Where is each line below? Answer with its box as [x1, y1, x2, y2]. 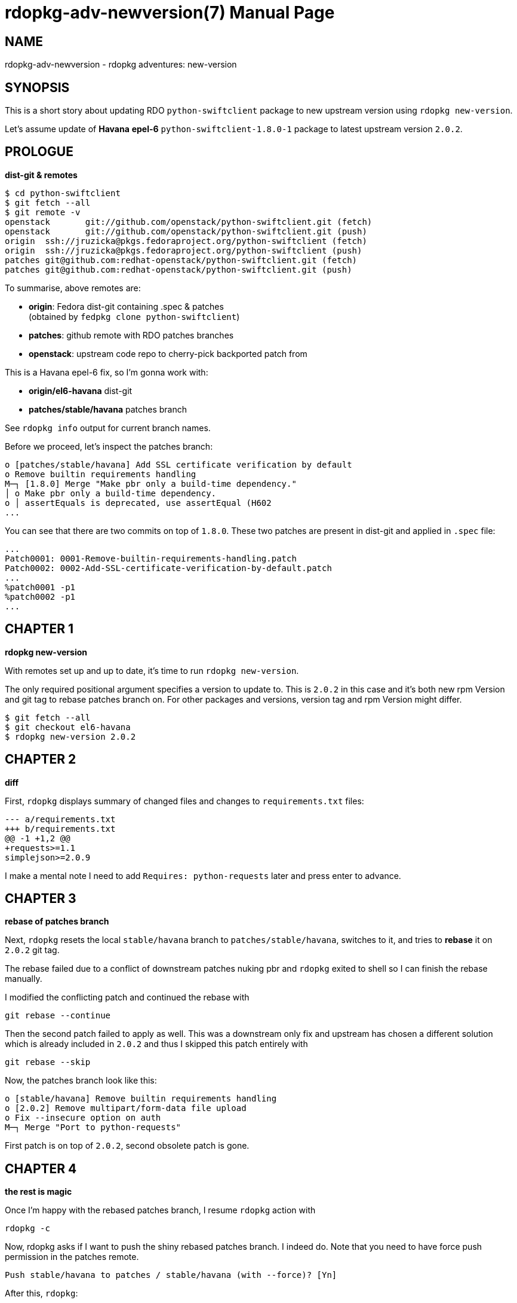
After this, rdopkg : [5, 1288, 78, 1299]
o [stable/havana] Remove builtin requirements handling [5, 1094, 277, 1104]
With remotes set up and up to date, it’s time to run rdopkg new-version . [5, 665, 299, 676]
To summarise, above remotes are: [5, 282, 141, 293]
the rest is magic [5, 1186, 72, 1197]
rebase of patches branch [5, 916, 109, 927]
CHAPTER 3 [5, 890, 76, 906]
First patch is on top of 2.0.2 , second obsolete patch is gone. [5, 1140, 250, 1151]
